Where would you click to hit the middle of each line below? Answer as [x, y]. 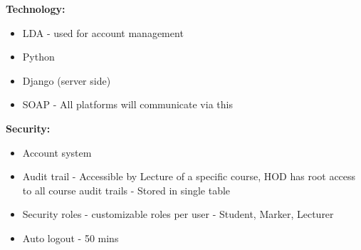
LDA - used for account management [103, 32]
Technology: [36, 9]
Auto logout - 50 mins [70, 238]
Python [38, 57]
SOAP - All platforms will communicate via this [127, 104]
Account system [57, 152]
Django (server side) [67, 80]
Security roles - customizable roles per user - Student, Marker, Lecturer [178, 214]
